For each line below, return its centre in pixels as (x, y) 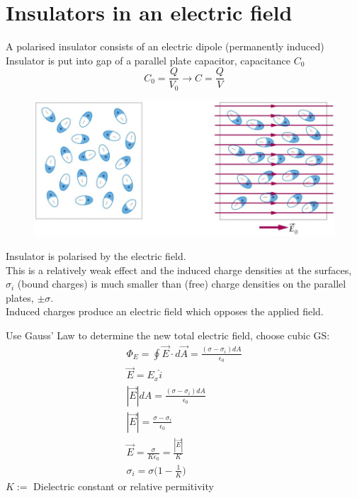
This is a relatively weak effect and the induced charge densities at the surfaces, (179, 270)
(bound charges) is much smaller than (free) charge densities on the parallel (182, 284)
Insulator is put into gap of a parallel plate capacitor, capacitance (148, 60)
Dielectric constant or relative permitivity (124, 486)
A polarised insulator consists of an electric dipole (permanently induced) (165, 46)
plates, (20, 297)
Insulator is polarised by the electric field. (96, 255)
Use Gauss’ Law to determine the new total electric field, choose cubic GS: (168, 335)
